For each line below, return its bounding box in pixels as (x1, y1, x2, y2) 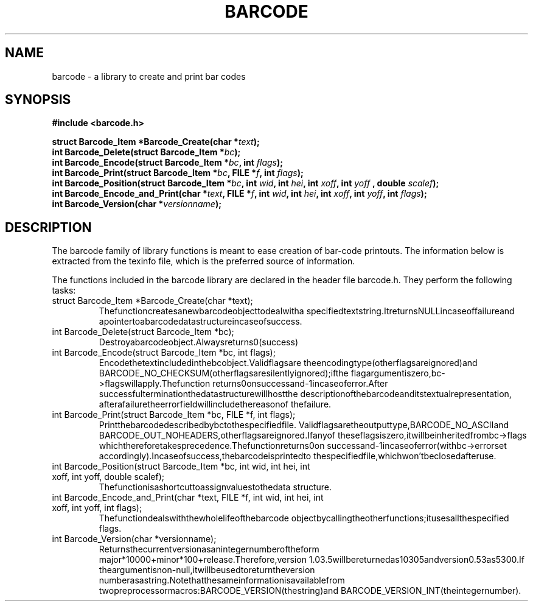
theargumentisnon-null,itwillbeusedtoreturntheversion (99, 565, 315, 576)
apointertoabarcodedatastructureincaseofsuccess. (99, 316, 302, 327)
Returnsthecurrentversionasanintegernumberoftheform (99, 544, 319, 555)
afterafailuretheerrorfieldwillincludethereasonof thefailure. (99, 399, 332, 410)
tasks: (52, 285, 76, 296)
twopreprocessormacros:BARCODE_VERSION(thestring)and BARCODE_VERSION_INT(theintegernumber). (99, 585, 521, 596)
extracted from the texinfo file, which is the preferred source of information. (52, 256, 355, 267)
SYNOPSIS (5, 92, 71, 108)
